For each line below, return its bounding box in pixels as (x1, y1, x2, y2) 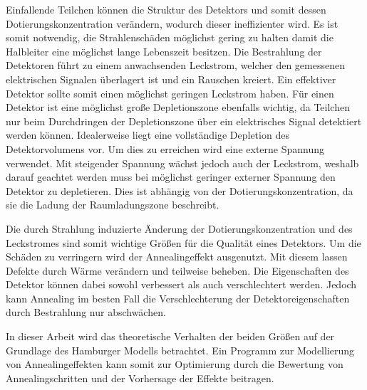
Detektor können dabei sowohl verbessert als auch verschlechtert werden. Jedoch (6, 277, 357, 292)
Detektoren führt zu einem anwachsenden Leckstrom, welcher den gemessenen (6, 58, 345, 73)
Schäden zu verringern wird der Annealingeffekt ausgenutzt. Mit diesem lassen (6, 249, 348, 264)
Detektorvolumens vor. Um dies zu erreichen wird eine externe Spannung (6, 141, 325, 156)
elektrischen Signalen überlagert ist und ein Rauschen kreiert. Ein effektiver (6, 71, 336, 86)
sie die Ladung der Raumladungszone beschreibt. (6, 197, 219, 212)
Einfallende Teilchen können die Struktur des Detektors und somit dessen (6, 2, 326, 16)
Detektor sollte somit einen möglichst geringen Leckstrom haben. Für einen (6, 85, 334, 100)
